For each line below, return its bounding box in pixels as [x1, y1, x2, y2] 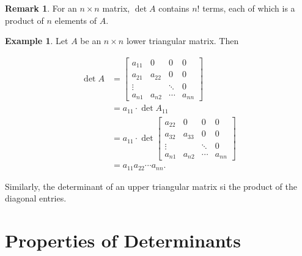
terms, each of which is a [202, 2, 295, 14]
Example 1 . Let [5, 34, 68, 47]
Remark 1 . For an [5, 2, 77, 14]
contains [158, 2, 190, 14]
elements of [54, 13, 97, 26]
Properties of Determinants [5, 228, 241, 253]
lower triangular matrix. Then [126, 34, 239, 47]
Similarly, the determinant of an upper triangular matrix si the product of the [5, 179, 297, 192]
